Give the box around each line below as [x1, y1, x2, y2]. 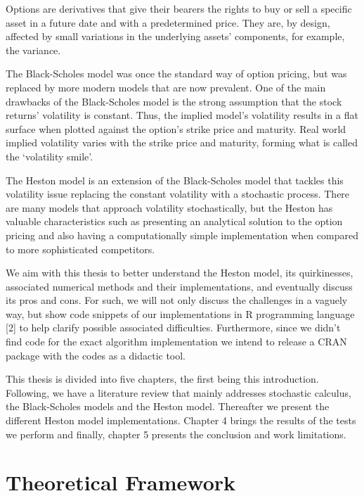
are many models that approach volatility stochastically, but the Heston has [6, 200, 333, 215]
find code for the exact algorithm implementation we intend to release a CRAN [6, 334, 347, 349]
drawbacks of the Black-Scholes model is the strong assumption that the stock [6, 94, 342, 108]
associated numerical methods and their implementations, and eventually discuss [6, 279, 353, 293]
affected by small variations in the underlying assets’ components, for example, [6, 29, 345, 44]
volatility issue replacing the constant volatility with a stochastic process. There [6, 186, 350, 201]
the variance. [6, 42, 61, 57]
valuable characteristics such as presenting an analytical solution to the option [6, 214, 343, 229]
